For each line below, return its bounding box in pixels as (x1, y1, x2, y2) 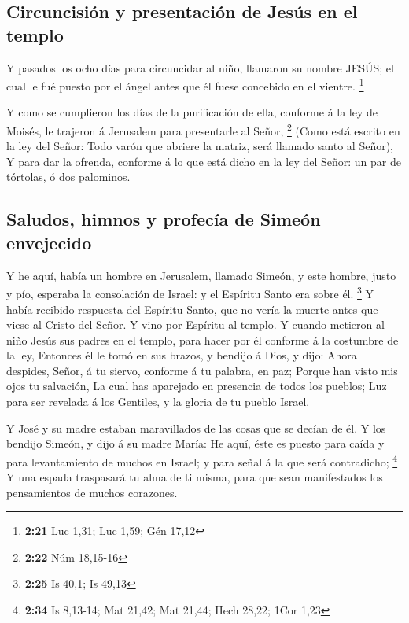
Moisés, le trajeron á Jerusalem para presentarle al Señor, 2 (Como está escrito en (6, 120, 400, 138)
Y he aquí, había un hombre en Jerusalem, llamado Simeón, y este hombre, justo (6, 267, 396, 283)
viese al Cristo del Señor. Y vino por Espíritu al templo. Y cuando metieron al (6, 316, 385, 333)
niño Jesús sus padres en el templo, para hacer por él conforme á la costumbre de (6, 331, 399, 348)
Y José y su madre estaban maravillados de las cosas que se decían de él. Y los (6, 419, 386, 436)
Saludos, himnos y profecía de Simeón (6, 207, 321, 231)
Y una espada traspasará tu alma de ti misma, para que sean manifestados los (6, 469, 383, 485)
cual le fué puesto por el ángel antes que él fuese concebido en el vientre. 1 (6, 76, 364, 94)
